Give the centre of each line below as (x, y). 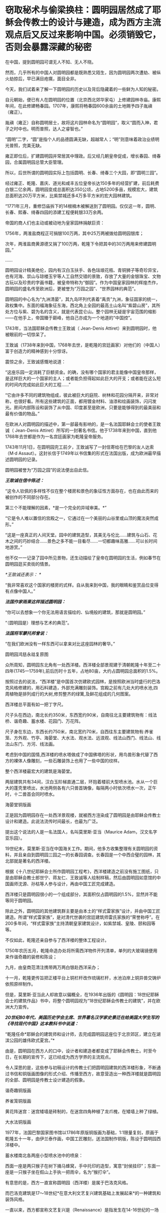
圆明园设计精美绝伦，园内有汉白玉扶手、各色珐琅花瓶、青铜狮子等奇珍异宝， (83, 270)
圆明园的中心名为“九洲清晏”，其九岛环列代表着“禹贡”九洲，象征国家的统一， (83, 299)
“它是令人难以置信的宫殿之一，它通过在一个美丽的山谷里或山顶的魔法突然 (80, 518)
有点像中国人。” (20, 591)
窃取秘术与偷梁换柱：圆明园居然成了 (79, 10)
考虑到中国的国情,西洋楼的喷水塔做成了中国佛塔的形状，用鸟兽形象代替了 (80, 754)
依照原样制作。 (20, 984)
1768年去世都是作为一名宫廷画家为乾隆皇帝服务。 (55, 437)
